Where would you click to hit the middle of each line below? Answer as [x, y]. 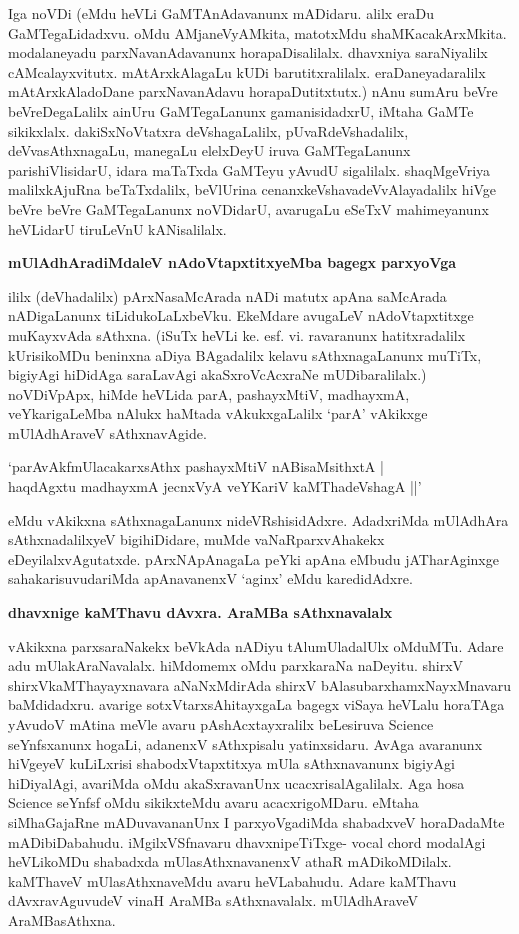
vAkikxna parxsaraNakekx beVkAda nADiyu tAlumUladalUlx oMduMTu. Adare [256, 645]
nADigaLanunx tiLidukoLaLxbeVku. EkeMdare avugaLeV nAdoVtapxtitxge [241, 315]
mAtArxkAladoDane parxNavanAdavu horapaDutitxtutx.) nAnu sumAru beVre [253, 91]
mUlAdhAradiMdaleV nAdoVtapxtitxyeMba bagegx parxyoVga [232, 262]
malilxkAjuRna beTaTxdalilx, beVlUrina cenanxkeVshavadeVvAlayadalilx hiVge [252, 189]
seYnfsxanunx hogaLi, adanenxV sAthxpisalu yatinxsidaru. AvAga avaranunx [245, 743]
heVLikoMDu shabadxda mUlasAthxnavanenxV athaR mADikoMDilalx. [230, 861]
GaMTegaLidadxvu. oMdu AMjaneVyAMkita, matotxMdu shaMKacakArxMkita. [257, 32]
